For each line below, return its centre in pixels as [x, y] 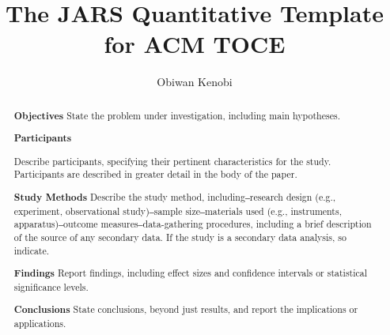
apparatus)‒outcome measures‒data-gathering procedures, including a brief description [193, 224]
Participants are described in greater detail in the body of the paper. [155, 174]
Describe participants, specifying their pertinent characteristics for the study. [172, 161]
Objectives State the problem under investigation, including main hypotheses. [177, 115]
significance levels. [51, 286]
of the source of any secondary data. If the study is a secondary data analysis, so [180, 237]
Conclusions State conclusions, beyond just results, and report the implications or [186, 310]
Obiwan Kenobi [195, 82]
